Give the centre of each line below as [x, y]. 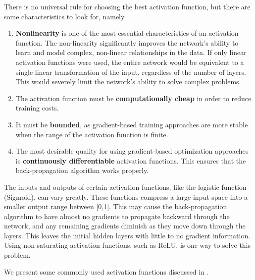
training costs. [37, 108]
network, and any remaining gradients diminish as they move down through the [125, 226]
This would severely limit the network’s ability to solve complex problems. [128, 82]
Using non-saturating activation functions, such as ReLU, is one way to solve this [127, 245]
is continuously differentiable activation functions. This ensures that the [131, 160]
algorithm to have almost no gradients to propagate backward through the [117, 216]
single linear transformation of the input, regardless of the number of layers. [131, 72]
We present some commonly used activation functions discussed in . [106, 271]
